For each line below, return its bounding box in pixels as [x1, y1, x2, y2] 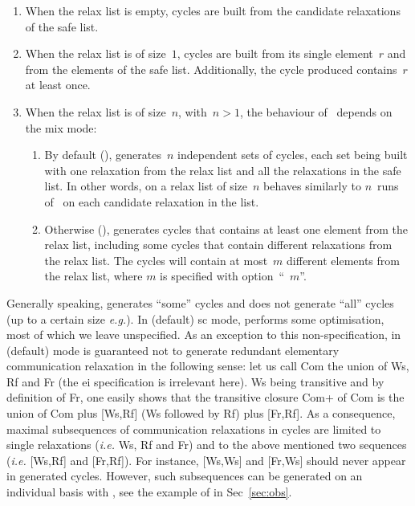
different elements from [287, 251, 400, 268]
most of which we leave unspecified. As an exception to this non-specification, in [6, 326, 401, 343]
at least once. [25, 76, 91, 93]
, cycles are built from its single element [177, 45, 373, 62]
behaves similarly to [263, 178, 361, 194]
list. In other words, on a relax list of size [44, 178, 247, 194]
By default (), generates [44, 146, 161, 163]
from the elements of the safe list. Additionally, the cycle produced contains [25, 60, 397, 77]
